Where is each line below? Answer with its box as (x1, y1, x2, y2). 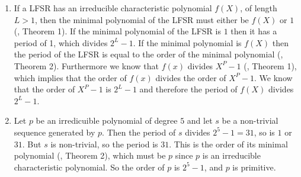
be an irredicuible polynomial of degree (36, 114, 178, 127)
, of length (240, 2, 277, 14)
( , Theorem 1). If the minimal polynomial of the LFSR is (14, 25, 221, 37)
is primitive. (232, 160, 276, 173)
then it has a (230, 25, 277, 37)
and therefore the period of (139, 83, 238, 95)
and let (187, 114, 213, 127)
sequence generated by (14, 125, 95, 138)
